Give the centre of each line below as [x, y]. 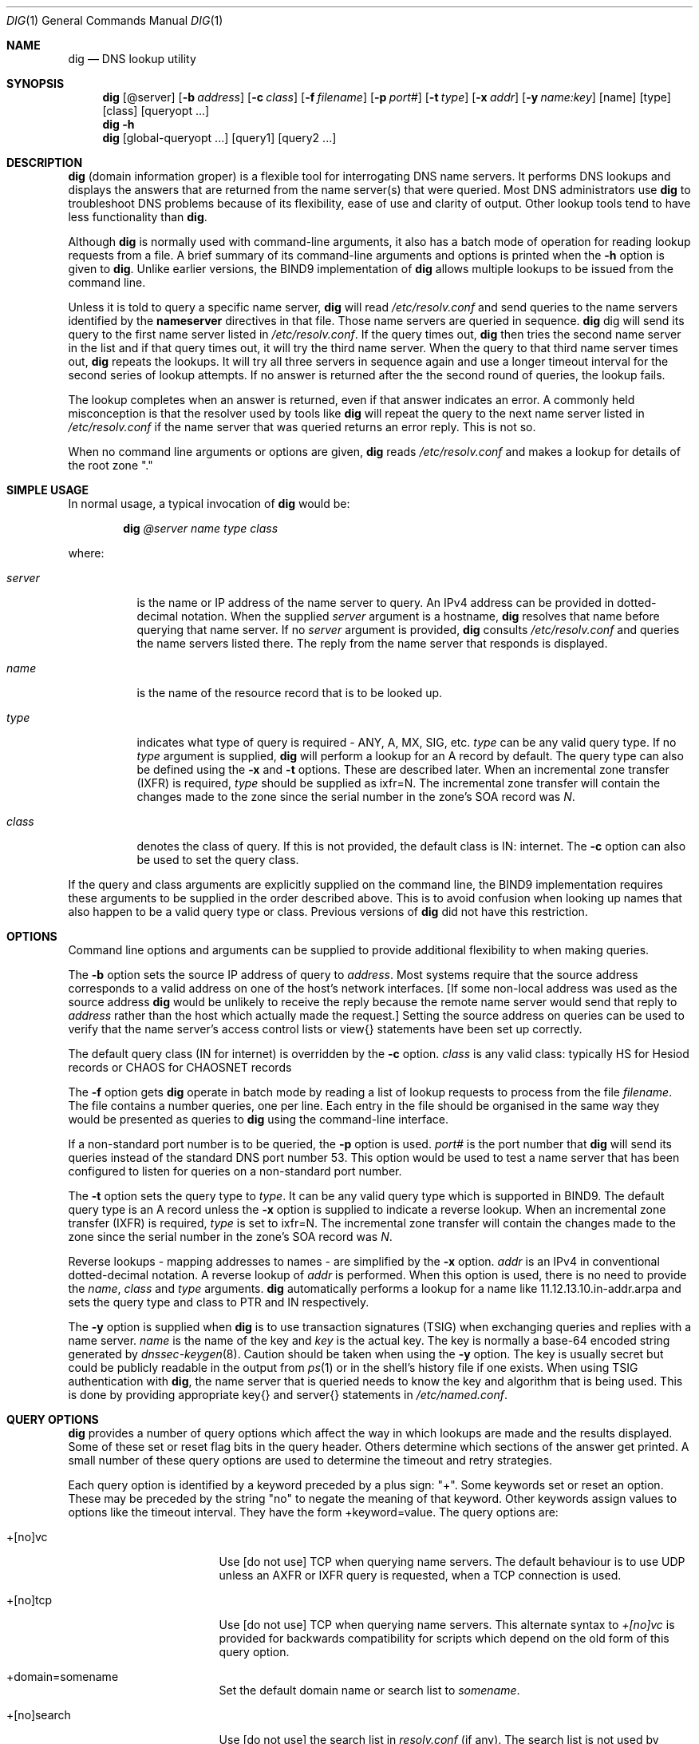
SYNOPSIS [36, 83]
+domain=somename [63, 1677]
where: [86, 553]
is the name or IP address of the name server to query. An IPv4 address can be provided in [375, 602]
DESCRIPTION [45, 163]
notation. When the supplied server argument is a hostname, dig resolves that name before [420, 616]
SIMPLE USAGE [48, 490]
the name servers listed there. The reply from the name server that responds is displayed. [372, 643]
